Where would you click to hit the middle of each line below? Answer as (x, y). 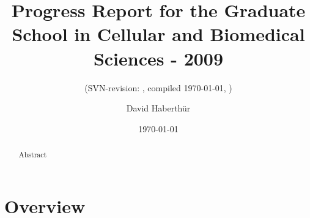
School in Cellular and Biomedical (158, 34)
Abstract (33, 155)
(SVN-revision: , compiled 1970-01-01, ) (158, 87)
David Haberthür (158, 108)
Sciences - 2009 (158, 58)
